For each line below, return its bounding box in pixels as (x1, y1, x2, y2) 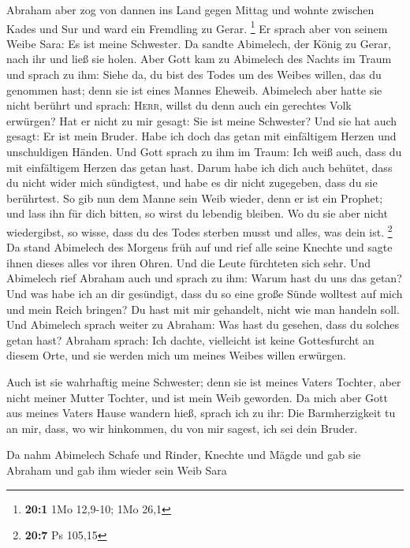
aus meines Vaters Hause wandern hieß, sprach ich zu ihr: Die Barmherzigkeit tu (6, 404, 396, 421)
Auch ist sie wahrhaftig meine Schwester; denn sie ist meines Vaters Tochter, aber (6, 373, 401, 390)
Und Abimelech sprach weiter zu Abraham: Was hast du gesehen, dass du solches (6, 316, 400, 333)
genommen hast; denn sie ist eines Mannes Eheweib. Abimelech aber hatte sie (6, 81, 382, 98)
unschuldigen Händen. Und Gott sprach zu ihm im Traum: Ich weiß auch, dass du (6, 144, 402, 159)
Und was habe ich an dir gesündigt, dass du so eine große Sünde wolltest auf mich (6, 285, 403, 301)
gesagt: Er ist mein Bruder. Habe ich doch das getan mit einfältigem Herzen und (6, 128, 397, 144)
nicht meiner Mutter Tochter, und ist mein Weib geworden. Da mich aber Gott (6, 389, 388, 405)
